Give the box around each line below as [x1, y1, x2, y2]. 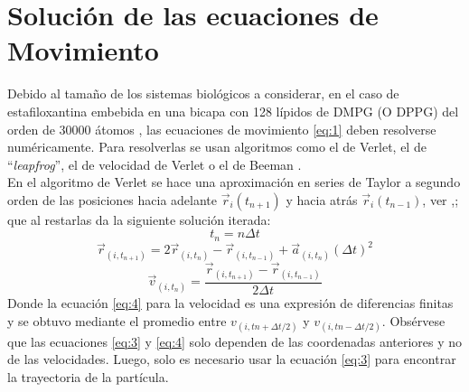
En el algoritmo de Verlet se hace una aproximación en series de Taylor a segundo [7, 173, 461, 191]
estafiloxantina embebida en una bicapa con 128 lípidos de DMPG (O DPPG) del [7, 101, 459, 120]
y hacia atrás [286, 190, 358, 209]
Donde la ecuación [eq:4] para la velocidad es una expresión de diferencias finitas [7, 294, 454, 313]
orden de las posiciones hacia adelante [7, 190, 218, 209]
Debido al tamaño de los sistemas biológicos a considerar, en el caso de [7, 84, 399, 103]
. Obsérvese [381, 311, 446, 330]
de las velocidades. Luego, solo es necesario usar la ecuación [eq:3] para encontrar [7, 350, 456, 369]
